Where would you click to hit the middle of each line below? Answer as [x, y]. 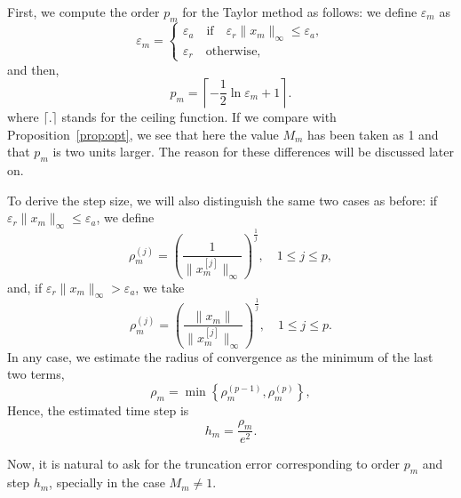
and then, [33, 69]
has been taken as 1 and [373, 134]
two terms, [36, 374]
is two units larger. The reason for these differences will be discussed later [253, 152]
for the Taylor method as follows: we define [300, 12]
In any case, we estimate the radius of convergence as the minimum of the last [220, 356]
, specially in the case [107, 482]
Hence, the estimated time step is [98, 410]
